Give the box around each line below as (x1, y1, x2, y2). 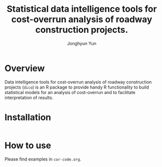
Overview (4, 63, 45, 74)
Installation (4, 112, 51, 123)
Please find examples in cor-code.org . (4, 156, 81, 162)
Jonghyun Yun (67, 40, 96, 46)
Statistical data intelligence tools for (6, 3, 157, 15)
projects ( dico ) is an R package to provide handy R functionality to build (4, 84, 149, 90)
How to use (4, 140, 51, 151)
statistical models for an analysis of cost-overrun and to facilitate (4, 89, 136, 95)
